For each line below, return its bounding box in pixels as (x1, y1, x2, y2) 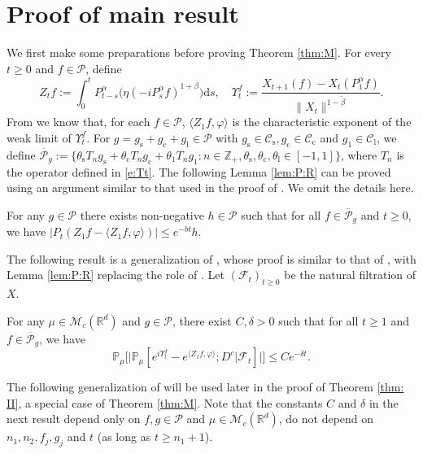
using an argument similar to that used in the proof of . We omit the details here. (7, 179, 414, 196)
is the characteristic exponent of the (232, 113, 412, 130)
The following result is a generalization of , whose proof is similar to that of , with (7, 250, 416, 267)
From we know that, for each (7, 113, 150, 130)
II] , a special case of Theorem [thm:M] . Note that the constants (7, 394, 323, 411)
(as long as (97, 428, 151, 445)
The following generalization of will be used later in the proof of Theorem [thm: (7, 378, 404, 395)
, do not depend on (278, 410, 374, 427)
